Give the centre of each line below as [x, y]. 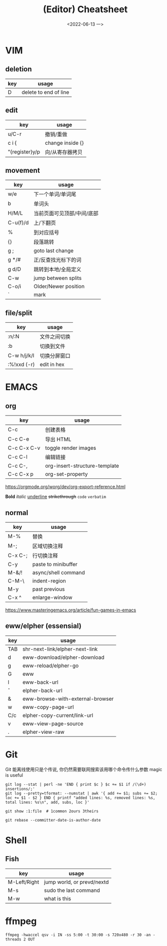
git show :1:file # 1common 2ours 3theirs [52, 811]
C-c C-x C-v [24, 448]
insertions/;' [20, 789]
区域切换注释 [48, 546]
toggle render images [71, 448]
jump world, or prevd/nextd [76, 882]
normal [17, 513]
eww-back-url [40, 682]
